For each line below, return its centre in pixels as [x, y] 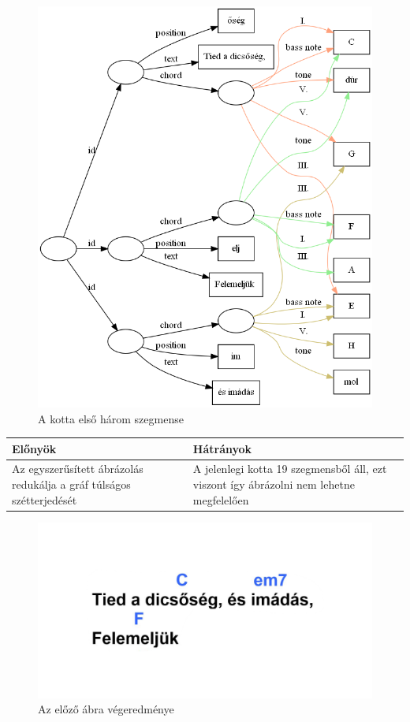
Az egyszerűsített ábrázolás [78, 469]
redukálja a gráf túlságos [71, 484]
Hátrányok [222, 448]
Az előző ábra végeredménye [106, 709]
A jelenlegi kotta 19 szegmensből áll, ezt [290, 469]
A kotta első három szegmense [111, 418]
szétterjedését [45, 499]
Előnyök [34, 448]
